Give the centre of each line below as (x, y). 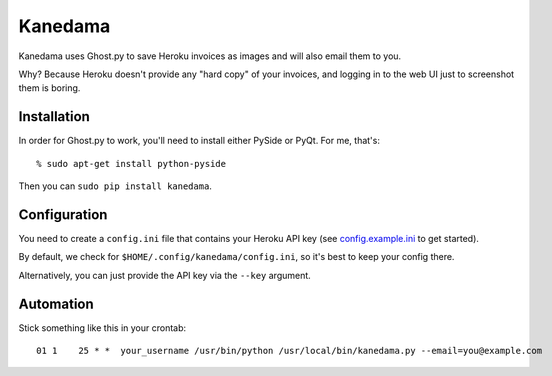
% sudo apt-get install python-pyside (131, 163)
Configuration (63, 214)
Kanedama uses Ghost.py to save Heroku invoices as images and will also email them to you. (210, 56)
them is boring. (49, 88)
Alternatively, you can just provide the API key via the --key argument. (165, 275)
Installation (54, 116)
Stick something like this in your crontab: (102, 327)
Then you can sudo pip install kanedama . (115, 186)
